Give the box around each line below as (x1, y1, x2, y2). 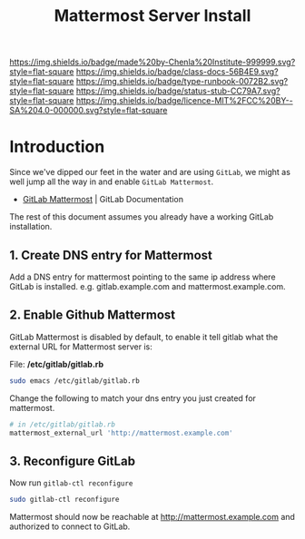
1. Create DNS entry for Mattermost (9, 247, 213, 263)
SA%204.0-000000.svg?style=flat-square (9, 105, 168, 116)
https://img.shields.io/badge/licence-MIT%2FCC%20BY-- (75, 95, 293, 106)
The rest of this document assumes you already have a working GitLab (9, 211, 274, 222)
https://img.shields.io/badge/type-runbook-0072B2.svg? (75, 76, 289, 87)
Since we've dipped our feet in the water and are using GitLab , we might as (9, 167, 290, 178)
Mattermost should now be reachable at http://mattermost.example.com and (9, 512, 295, 523)
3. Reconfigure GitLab (9, 453, 136, 468)
